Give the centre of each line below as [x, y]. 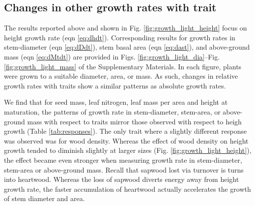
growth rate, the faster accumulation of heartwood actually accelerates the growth [127, 189]
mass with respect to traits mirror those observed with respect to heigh [134, 121]
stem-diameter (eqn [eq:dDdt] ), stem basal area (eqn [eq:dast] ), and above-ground [127, 47]
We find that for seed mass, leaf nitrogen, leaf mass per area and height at [116, 102]
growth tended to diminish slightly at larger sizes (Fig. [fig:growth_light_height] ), [128, 150]
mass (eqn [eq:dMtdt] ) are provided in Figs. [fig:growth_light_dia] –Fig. [112, 56]
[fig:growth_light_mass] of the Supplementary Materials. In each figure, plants [123, 66]
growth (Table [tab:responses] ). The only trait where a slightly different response [126, 131]
